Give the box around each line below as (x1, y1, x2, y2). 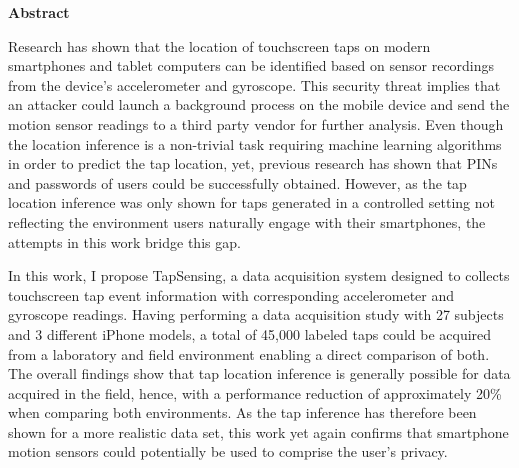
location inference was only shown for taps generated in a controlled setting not (8, 192, 495, 213)
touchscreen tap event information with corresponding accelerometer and (8, 284, 455, 305)
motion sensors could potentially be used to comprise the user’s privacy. (8, 441, 448, 462)
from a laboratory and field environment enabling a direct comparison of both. (8, 343, 490, 364)
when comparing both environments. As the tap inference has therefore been (8, 402, 477, 423)
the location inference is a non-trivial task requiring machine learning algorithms (8, 133, 502, 154)
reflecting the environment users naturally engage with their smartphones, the (8, 211, 486, 232)
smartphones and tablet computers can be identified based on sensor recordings (8, 55, 495, 76)
